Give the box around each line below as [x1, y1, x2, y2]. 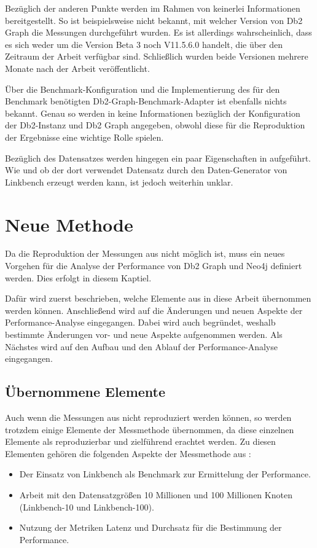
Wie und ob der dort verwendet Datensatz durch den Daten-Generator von [5, 163, 288, 176]
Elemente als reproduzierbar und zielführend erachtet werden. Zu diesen [5, 435, 276, 448]
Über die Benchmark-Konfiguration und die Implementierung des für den [5, 82, 280, 95]
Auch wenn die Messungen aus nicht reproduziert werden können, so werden [5, 410, 292, 423]
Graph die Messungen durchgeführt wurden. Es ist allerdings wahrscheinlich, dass [5, 26, 312, 39]
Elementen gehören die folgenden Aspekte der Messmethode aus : [5, 447, 251, 460]
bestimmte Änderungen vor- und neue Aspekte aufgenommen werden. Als [5, 328, 283, 340]
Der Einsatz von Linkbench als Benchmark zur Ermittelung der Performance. [19, 468, 311, 480]
